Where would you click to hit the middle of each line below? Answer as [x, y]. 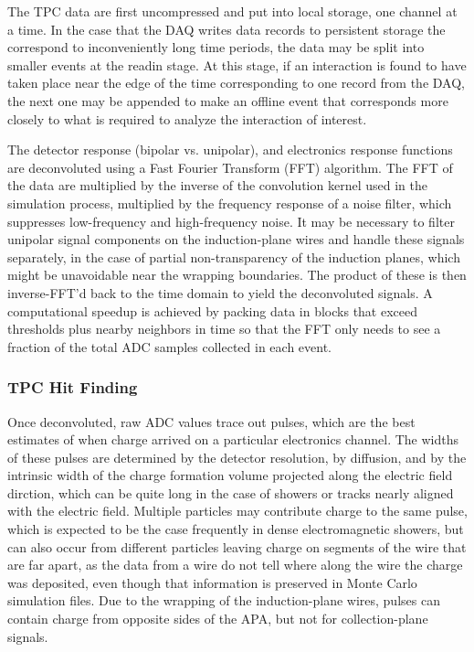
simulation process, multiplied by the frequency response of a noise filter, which [230, 203]
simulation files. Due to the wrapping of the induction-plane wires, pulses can [224, 600]
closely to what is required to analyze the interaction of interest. [187, 118]
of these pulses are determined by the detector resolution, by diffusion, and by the [237, 457]
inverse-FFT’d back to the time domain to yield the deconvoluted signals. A [220, 292]
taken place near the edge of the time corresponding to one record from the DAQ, [236, 83]
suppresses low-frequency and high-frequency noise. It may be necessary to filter [231, 221]
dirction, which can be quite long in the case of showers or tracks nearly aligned [231, 492]
